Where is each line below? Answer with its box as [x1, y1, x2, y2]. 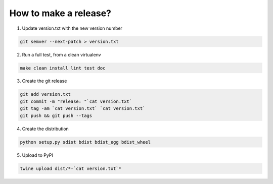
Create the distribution [22, 126, 69, 132]
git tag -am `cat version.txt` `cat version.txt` [20, 106, 146, 111]
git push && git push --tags [20, 112, 93, 118]
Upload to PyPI [22, 152, 53, 158]
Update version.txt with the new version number [22, 25, 122, 31]
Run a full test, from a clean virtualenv [22, 51, 101, 57]
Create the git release [22, 78, 67, 84]
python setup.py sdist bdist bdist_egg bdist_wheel [20, 139, 151, 145]
